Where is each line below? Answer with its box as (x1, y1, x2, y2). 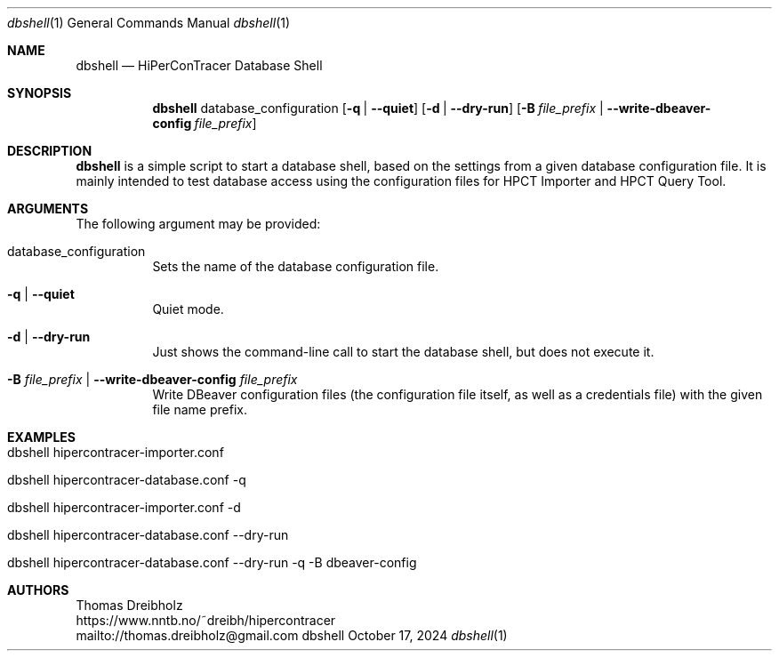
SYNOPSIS (7, 85, 72, 100)
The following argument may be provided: (76, 216, 321, 231)
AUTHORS (7, 582, 69, 598)
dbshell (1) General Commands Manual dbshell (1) (7, 15, 291, 30)
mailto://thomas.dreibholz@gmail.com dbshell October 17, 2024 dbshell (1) (76, 628, 508, 643)
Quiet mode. (152, 301, 224, 317)
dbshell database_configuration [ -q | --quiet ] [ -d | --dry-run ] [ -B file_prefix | (152, 100, 604, 116)
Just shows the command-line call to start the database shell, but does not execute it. (152, 344, 655, 359)
